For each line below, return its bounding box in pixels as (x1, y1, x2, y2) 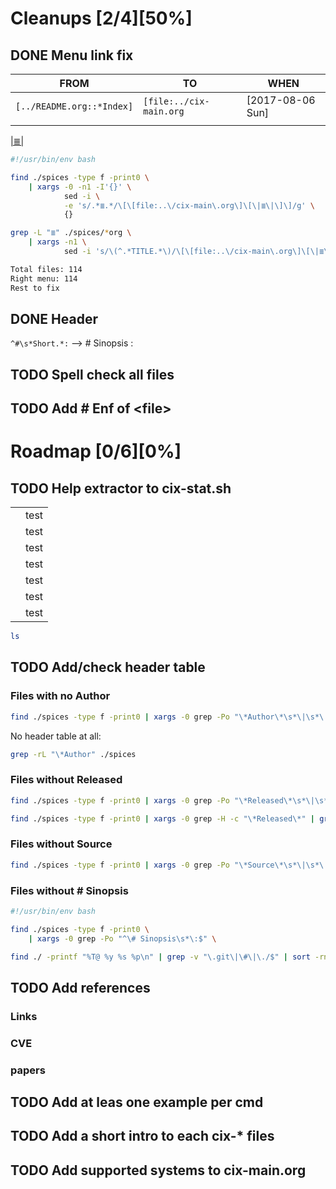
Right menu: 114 (10, 273, 78, 284)
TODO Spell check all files (10, 366, 175, 383)
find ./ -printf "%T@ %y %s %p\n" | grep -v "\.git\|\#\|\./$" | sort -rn (10, 952, 329, 962)
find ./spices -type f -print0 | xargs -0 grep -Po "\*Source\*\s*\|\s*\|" (10, 860, 333, 870)
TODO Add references (10, 979, 151, 996)
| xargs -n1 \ (28, 237, 87, 247)
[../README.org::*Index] (15, 101, 134, 112)
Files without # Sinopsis (10, 883, 129, 897)
